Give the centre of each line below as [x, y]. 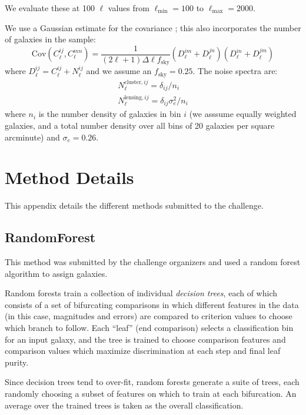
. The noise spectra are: [235, 71]
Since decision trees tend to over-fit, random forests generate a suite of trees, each [152, 382]
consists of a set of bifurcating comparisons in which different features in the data [152, 304]
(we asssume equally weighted [243, 114]
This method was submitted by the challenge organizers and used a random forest [153, 262]
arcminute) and [32, 137]
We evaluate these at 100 [50, 8]
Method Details [69, 177]
